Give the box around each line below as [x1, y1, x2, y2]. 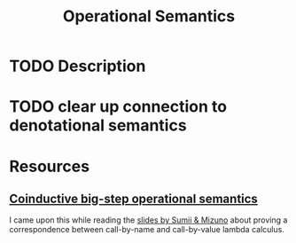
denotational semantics [9, 115, 188, 136]
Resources [9, 156, 90, 176]
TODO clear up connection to [9, 97, 228, 117]
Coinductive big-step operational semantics [9, 191, 259, 206]
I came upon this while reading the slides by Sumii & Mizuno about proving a [9, 215, 288, 225]
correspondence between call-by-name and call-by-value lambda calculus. [9, 224, 285, 235]
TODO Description [9, 56, 146, 76]
